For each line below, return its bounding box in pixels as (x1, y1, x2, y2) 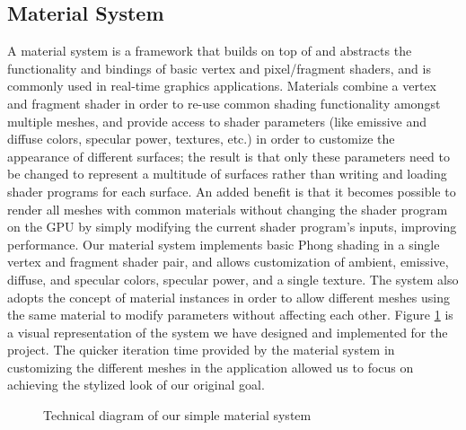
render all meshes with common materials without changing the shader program (7, 199, 448, 218)
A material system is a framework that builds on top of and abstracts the (7, 41, 412, 60)
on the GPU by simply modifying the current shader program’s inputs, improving (7, 217, 457, 236)
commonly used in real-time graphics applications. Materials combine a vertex (7, 76, 437, 95)
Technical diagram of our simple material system (43, 406, 312, 425)
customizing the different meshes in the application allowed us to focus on (7, 357, 414, 376)
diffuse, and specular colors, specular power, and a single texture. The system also (7, 269, 459, 288)
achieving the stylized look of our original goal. (7, 375, 265, 394)
